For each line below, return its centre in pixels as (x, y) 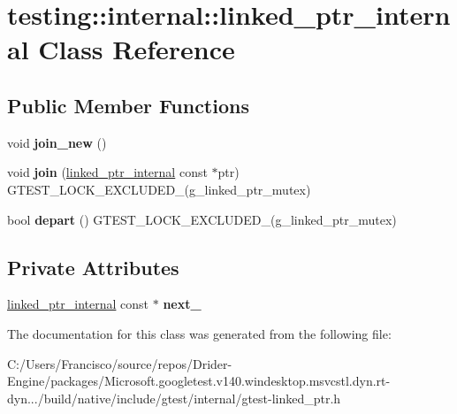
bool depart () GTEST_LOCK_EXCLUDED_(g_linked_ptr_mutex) (202, 219)
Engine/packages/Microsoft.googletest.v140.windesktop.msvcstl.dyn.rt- (199, 381)
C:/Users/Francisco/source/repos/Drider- (120, 363)
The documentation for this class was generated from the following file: (199, 333)
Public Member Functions (128, 105)
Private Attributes (93, 267)
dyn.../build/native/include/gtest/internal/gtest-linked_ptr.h (174, 398)
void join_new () (57, 142)
